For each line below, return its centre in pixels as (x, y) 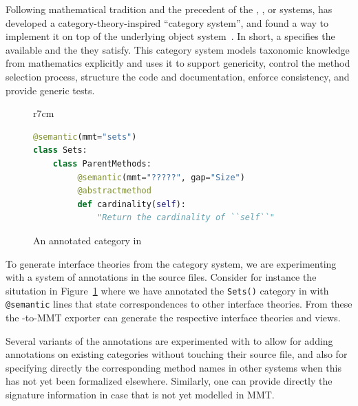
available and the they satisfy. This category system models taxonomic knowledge (178, 49)
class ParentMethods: (102, 163)
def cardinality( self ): (131, 204)
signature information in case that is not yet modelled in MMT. (140, 394)
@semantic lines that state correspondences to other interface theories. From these (179, 304)
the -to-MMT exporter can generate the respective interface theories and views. (173, 317)
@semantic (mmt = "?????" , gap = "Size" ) (161, 177)
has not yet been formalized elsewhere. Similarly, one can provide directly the (169, 381)
